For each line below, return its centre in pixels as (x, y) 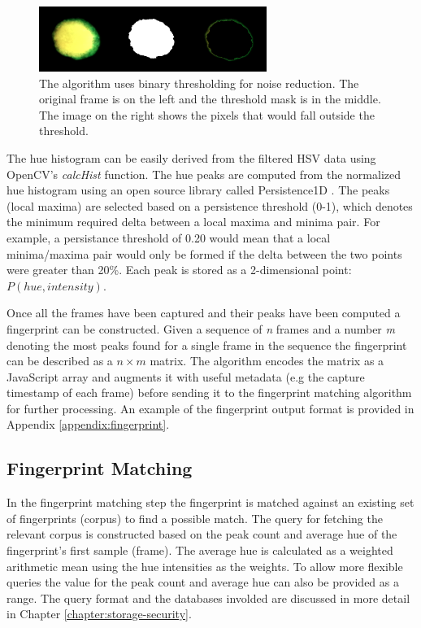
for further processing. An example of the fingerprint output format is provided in (210, 408)
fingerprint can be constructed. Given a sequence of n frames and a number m (201, 328)
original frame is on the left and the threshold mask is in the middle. (210, 99)
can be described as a (60, 361)
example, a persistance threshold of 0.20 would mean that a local (169, 237)
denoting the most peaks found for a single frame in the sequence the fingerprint (207, 345)
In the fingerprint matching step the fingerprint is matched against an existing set (210, 502)
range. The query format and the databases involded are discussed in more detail (208, 597)
